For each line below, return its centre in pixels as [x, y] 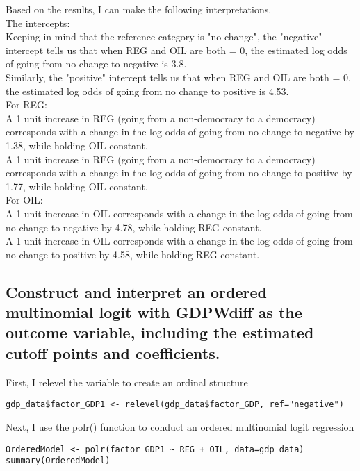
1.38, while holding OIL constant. [77, 145]
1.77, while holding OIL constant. [77, 186]
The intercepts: [38, 23]
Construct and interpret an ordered [136, 291]
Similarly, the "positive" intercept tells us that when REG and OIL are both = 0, [178, 77]
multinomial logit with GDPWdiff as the [154, 312]
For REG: [26, 105]
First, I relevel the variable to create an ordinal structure [127, 382]
